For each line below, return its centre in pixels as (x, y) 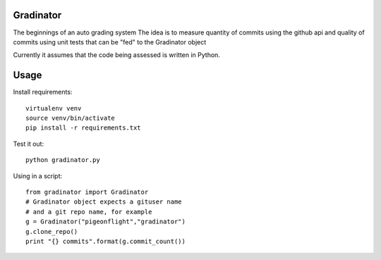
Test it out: (29, 144)
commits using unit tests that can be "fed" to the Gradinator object (110, 42)
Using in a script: (38, 175)
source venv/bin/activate (71, 118)
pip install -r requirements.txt (83, 128)
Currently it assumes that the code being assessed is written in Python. (116, 55)
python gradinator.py (63, 160)
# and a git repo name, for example (89, 212)
